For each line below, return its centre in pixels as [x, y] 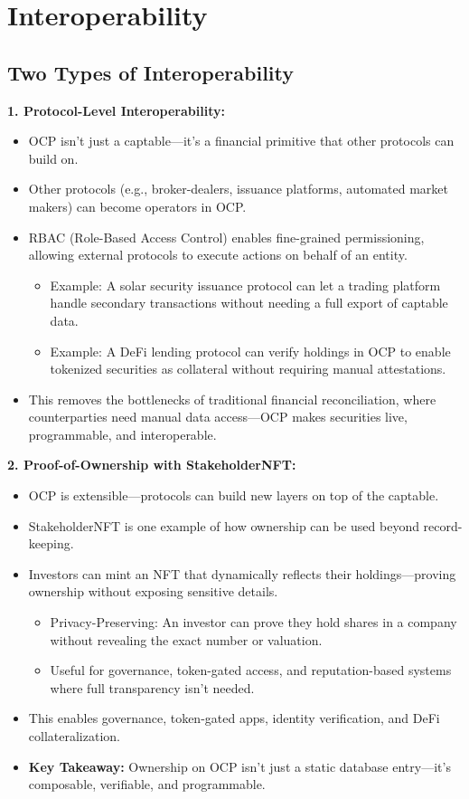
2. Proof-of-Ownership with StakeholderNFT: [152, 465]
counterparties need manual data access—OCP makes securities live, [218, 417]
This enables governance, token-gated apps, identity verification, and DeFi [234, 718]
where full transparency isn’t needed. [152, 687]
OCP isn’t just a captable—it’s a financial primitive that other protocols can [241, 141]
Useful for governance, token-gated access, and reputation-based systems [251, 670]
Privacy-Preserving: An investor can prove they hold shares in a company [253, 622]
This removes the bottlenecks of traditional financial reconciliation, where [232, 399]
